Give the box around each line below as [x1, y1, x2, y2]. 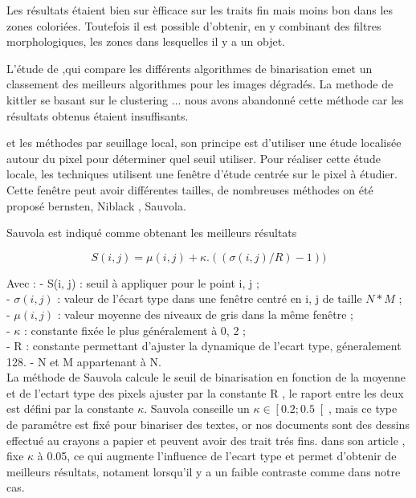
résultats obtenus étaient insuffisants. [6, 107, 189, 124]
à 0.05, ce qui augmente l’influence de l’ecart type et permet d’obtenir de [37, 447, 397, 464]
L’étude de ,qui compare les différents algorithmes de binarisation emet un [6, 59, 373, 76]
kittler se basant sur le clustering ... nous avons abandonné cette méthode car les [6, 91, 404, 108]
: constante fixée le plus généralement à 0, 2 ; [24, 321, 246, 338]
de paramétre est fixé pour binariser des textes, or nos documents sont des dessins [6, 416, 410, 433]
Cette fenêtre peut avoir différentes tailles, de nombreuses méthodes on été [6, 181, 373, 198]
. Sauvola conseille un [144, 400, 250, 417]
